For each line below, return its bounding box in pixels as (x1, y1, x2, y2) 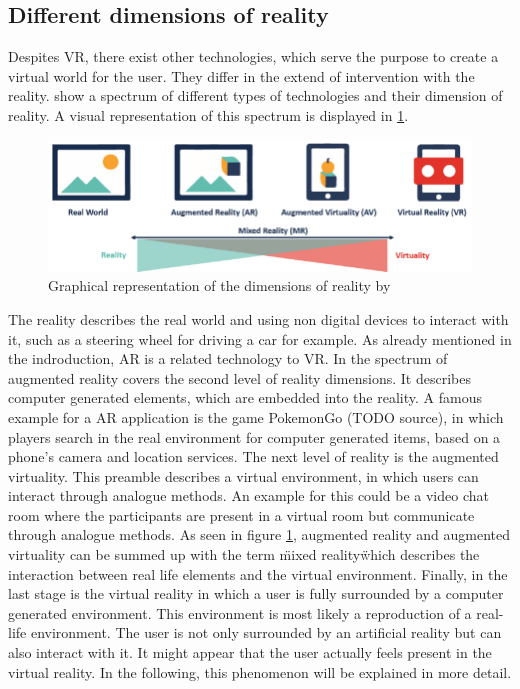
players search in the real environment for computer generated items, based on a (8, 426, 501, 447)
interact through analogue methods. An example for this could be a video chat (8, 485, 489, 506)
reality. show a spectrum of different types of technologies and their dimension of (8, 85, 503, 106)
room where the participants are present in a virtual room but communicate (8, 504, 475, 525)
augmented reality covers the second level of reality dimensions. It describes (8, 367, 471, 388)
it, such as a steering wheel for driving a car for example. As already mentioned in (8, 328, 512, 349)
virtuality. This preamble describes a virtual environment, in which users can (8, 465, 479, 486)
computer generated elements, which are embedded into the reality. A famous (8, 387, 482, 408)
